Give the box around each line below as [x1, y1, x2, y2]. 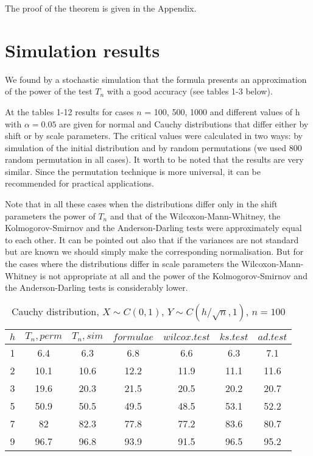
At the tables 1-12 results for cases [5, 105, 134, 118]
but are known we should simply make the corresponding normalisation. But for [5, 245, 304, 258]
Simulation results [5, 37, 160, 62]
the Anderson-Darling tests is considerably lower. [5, 281, 188, 294]
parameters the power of [5, 209, 96, 222]
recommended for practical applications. [5, 177, 154, 190]
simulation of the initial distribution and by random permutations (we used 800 [5, 141, 302, 154]
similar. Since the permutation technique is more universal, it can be [5, 165, 261, 177]
